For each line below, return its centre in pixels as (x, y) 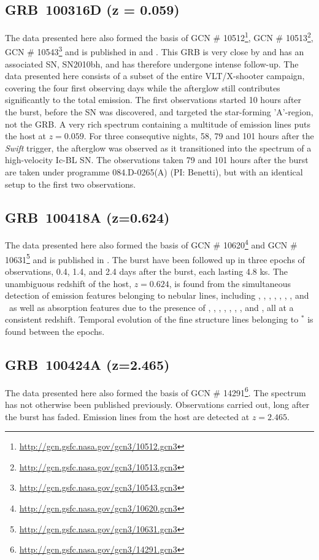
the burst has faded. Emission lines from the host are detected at (127, 416)
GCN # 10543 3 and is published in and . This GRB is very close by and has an (155, 51)
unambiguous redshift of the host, (68, 283)
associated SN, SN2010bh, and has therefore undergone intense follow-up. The (152, 63)
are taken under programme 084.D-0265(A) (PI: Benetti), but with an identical (154, 172)
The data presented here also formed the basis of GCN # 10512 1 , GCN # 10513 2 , (159, 36)
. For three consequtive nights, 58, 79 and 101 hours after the (199, 136)
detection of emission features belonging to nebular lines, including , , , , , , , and (157, 295)
